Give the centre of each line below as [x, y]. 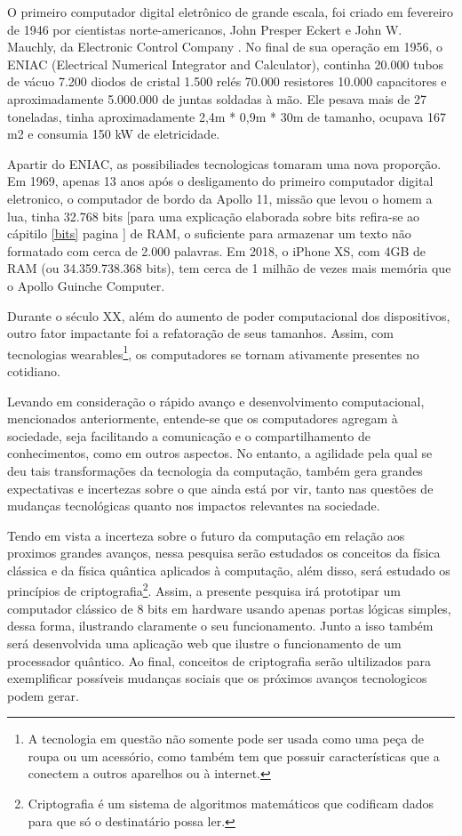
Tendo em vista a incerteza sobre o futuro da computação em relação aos [206, 535]
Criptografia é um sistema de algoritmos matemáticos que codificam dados [231, 804]
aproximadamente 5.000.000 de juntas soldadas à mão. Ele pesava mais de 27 [217, 98]
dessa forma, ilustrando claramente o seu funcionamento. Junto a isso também [220, 626]
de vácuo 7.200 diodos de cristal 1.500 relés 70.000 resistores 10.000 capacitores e [227, 81]
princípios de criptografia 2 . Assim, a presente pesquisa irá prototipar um [204, 590]
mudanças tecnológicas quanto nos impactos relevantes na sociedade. [194, 506]
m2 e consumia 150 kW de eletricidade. [114, 134]
